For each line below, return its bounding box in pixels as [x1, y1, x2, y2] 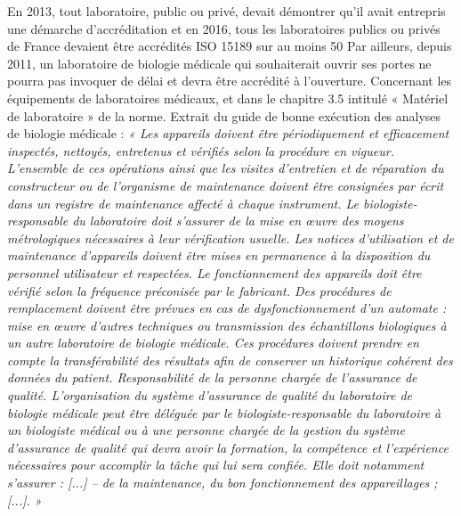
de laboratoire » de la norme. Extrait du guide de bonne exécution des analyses [7, 106, 441, 125]
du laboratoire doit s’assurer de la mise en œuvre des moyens [72, 211, 404, 230]
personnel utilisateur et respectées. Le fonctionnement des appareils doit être [7, 263, 422, 282]
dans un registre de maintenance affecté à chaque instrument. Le [7, 193, 360, 212]
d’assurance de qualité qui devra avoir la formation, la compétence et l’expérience [7, 438, 449, 456]
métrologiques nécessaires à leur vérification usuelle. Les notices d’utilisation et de [7, 228, 454, 247]
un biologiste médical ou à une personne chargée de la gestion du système [7, 421, 405, 439]
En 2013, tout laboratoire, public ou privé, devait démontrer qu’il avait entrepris [7, 2, 446, 20]
